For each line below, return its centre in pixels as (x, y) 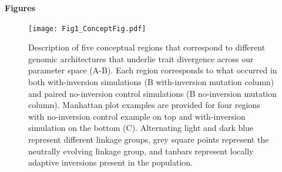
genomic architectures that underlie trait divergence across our (141, 58)
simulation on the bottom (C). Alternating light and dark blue (141, 128)
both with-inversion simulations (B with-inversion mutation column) (151, 82)
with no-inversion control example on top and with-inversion (137, 116)
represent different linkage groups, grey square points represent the (149, 139)
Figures (20, 8)
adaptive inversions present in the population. (110, 162)
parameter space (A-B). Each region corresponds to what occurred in (153, 70)
